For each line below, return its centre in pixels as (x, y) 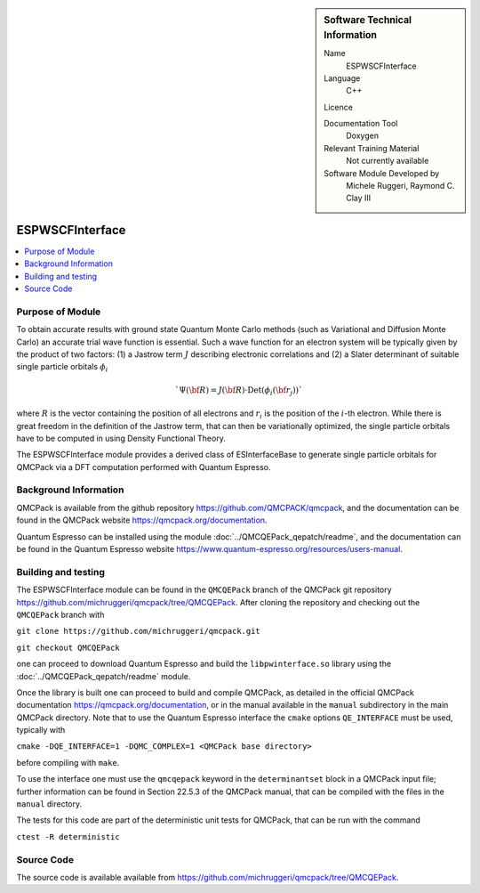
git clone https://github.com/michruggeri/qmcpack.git (139, 631)
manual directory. (49, 804)
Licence (338, 107)
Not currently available (388, 161)
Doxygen (363, 136)
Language (342, 78)
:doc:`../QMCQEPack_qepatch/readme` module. (104, 676)
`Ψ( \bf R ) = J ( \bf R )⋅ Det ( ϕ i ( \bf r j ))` (239, 391)
